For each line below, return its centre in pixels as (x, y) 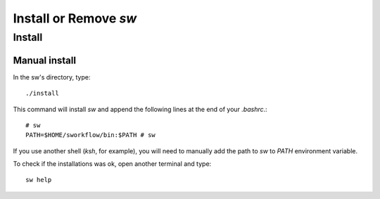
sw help (39, 180)
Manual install (45, 60)
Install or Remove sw (75, 18)
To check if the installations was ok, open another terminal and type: (112, 164)
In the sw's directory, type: (52, 77)
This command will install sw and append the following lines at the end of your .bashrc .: (140, 109)
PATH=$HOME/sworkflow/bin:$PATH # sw (91, 135)
